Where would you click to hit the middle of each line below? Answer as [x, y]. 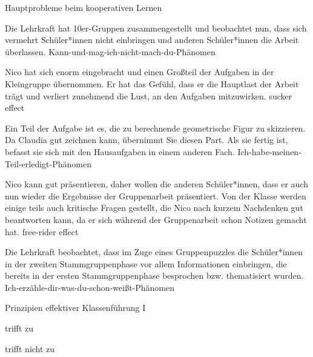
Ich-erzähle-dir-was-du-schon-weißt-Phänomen [90, 287]
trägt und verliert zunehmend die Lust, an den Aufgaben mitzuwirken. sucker [149, 95]
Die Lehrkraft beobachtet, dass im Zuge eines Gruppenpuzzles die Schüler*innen [154, 252]
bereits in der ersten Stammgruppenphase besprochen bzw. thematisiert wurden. [154, 275]
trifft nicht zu [30, 348]
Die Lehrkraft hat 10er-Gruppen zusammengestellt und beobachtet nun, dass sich [156, 28]
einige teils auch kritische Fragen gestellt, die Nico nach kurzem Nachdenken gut [154, 208]
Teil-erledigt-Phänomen [48, 163]
